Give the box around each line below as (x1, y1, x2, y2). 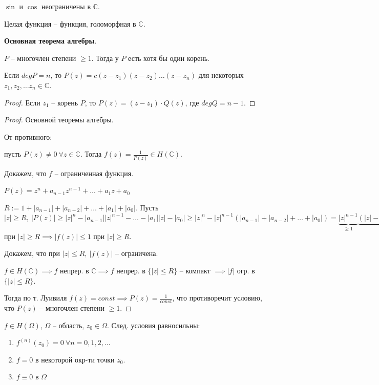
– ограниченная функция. (54, 167, 134, 178)
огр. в (237, 265, 255, 276)
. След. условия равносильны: (107, 319, 200, 330)
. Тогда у (91, 52, 119, 63)
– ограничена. (115, 248, 158, 259)
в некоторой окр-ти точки (35, 354, 115, 365)
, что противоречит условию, (172, 292, 262, 303)
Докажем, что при (4, 248, 60, 259)
